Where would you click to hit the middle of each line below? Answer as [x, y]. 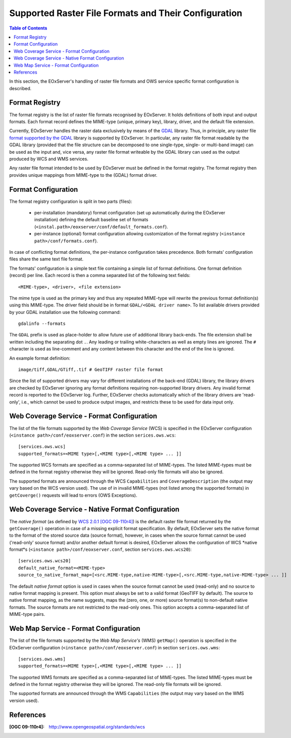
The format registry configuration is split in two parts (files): [71, 201]
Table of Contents [28, 28]
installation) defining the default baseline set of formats [91, 220]
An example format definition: [40, 358]
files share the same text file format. [46, 259]
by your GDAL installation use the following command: [65, 312]
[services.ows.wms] [42, 659]
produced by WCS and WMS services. [49, 159]
